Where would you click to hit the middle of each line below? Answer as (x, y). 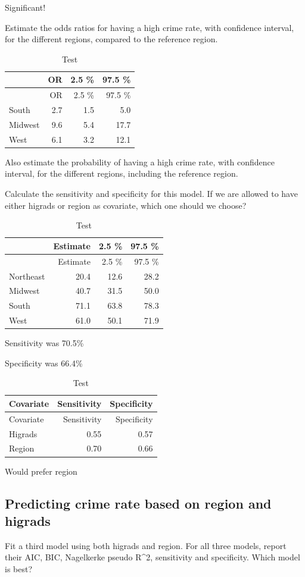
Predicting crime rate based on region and (138, 503)
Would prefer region (41, 471)
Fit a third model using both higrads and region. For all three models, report (146, 545)
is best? (19, 568)
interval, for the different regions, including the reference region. (122, 173)
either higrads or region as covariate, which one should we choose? (126, 205)
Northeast (27, 276)
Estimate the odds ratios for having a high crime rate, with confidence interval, (150, 27)
